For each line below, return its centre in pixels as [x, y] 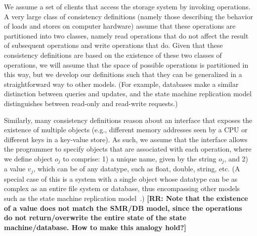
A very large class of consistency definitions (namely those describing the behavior [128, 16]
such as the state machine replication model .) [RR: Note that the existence [126, 198]
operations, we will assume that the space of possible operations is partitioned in [126, 64]
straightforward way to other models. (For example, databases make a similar [121, 84]
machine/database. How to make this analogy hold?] [95, 227]
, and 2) [236, 158]
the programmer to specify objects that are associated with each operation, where [128, 149]
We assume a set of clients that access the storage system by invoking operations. [127, 6]
